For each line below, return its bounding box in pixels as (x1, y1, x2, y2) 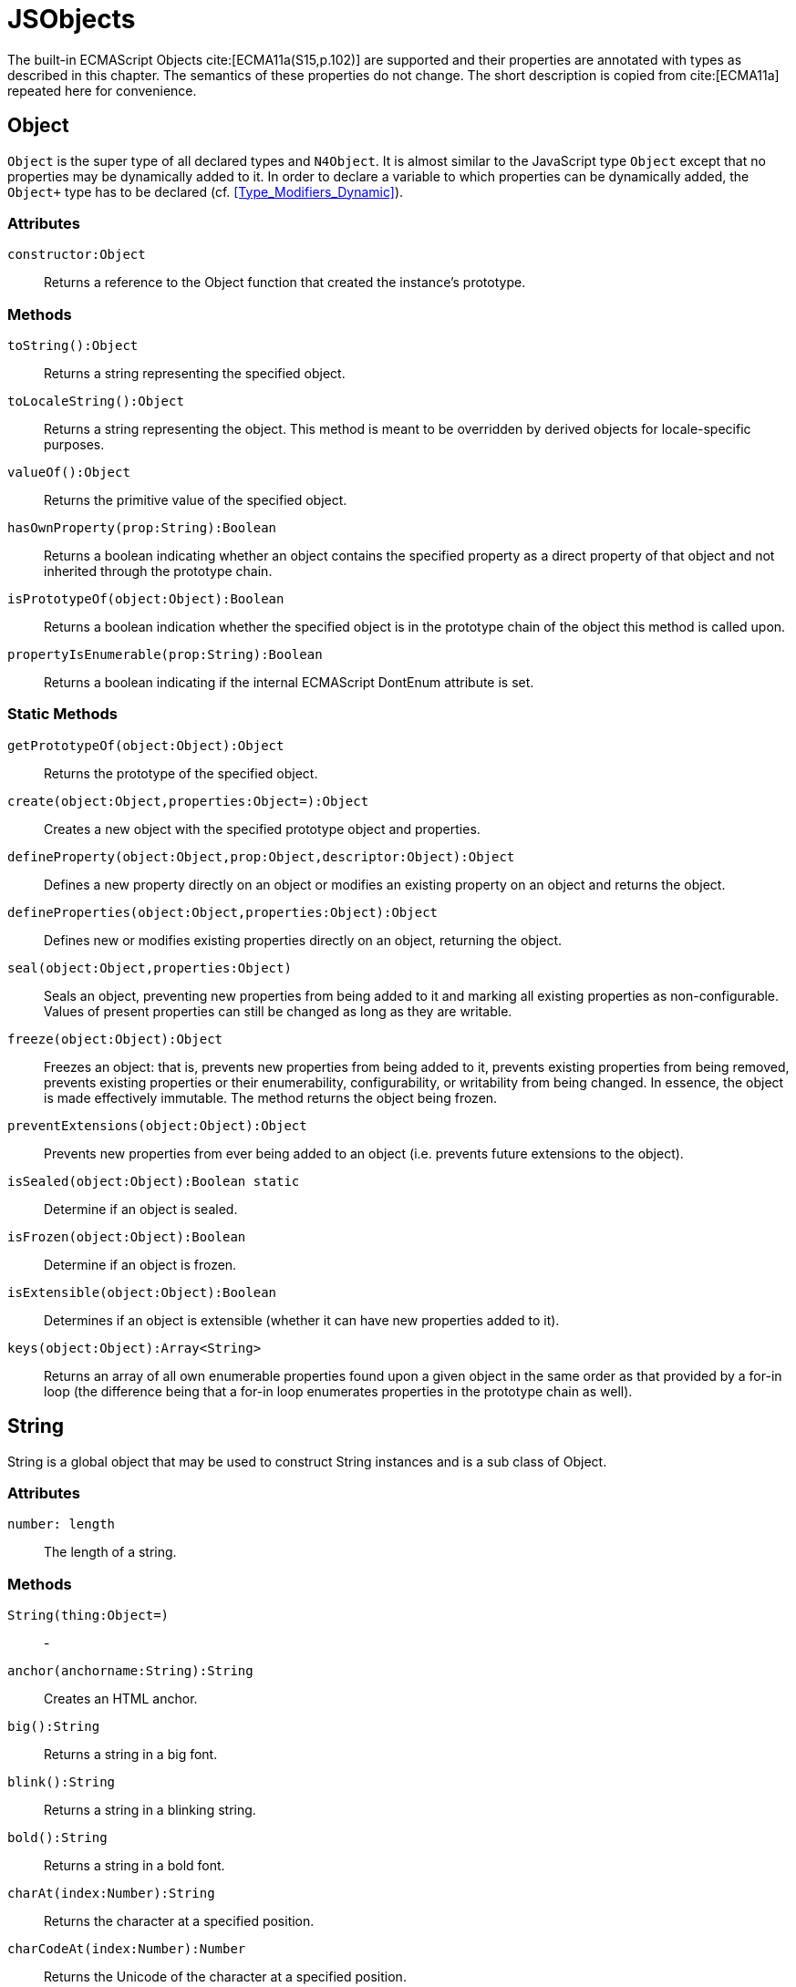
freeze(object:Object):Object (7, 1031, 223, 1046)
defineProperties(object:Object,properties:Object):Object (7, 904, 439, 920)
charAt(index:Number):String (7, 1886, 215, 1901)
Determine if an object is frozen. (44, 1256, 237, 1272)
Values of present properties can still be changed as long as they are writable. (44, 1003, 512, 1019)
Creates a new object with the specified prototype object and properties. (44, 820, 481, 837)
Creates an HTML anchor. (44, 1691, 198, 1707)
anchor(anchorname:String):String (7, 1663, 253, 1679)
